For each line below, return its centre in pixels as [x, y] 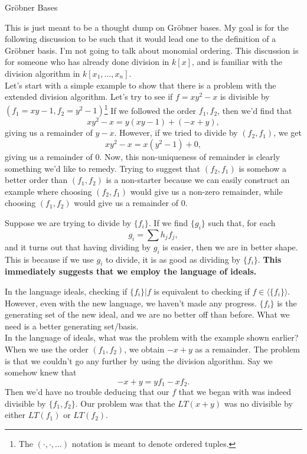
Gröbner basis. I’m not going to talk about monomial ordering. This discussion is [152, 50]
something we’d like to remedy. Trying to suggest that [103, 168]
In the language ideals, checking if [66, 291]
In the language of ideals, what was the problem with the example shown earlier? [152, 337]
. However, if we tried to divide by [176, 133]
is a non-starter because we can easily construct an [198, 180]
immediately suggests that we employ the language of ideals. [131, 271]
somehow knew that [41, 372]
